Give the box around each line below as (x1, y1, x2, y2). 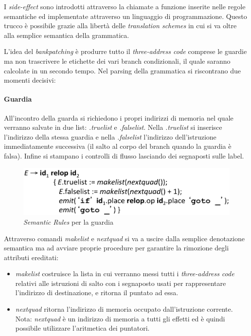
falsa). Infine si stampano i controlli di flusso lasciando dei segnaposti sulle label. (4, 150, 244, 160)
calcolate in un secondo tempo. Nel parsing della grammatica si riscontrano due (4, 65, 241, 75)
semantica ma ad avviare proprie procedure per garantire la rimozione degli (4, 243, 229, 253)
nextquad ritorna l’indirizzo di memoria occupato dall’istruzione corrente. (15, 304, 233, 314)
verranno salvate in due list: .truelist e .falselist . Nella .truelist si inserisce (4, 122, 222, 132)
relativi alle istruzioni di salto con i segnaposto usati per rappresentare (15, 278, 226, 288)
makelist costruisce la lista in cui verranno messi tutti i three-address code (15, 268, 234, 279)
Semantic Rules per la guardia (23, 216, 114, 227)
